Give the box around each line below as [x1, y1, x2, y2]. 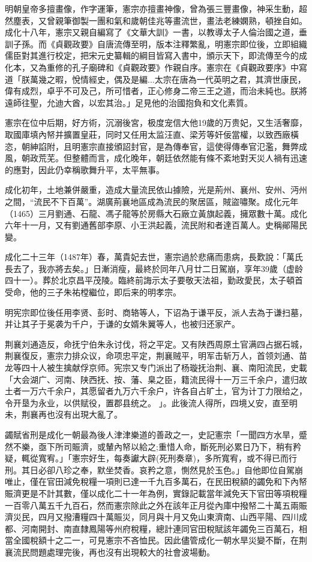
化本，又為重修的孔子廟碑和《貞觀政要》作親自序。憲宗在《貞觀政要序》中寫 [5, 61, 307, 73]
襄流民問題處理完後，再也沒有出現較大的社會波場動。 [5, 545, 215, 558]
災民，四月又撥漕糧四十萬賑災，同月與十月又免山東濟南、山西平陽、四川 [13, 510, 299, 523]
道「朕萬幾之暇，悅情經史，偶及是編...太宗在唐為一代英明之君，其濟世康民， [5, 72, 306, 85]
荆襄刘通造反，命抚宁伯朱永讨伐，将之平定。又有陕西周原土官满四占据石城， [5, 337, 307, 350]
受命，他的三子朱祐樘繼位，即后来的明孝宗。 [5, 286, 181, 298]
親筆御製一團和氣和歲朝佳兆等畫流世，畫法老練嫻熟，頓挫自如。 [55, 14, 307, 26]
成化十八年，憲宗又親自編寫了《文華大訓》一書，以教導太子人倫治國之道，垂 [5, 26, 307, 38]
